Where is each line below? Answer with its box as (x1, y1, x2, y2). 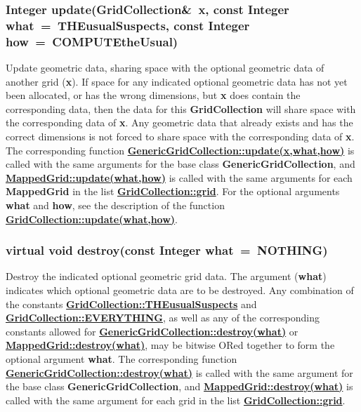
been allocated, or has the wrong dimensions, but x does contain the (6, 88, 301, 102)
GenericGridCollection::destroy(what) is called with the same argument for (6, 365, 353, 380)
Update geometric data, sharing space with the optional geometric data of (6, 60, 324, 75)
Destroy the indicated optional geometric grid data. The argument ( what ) (6, 269, 327, 284)
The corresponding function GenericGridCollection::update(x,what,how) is (6, 142, 355, 157)
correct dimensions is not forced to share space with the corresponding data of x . (6, 129, 355, 144)
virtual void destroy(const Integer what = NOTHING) (6, 241, 328, 259)
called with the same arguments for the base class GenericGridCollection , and (6, 157, 355, 171)
